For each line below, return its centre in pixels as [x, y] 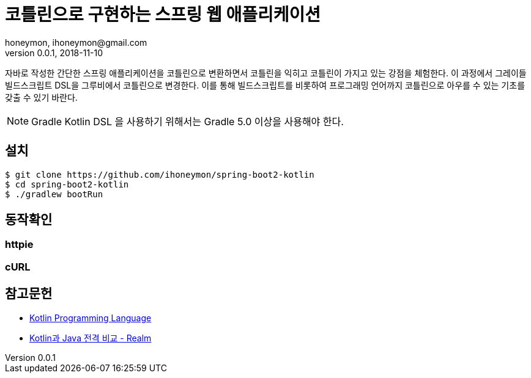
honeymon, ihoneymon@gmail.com [76, 42]
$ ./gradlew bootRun [54, 194]
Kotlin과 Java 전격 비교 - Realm [91, 338]
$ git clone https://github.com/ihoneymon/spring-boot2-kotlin [160, 174]
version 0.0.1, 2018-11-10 [54, 53]
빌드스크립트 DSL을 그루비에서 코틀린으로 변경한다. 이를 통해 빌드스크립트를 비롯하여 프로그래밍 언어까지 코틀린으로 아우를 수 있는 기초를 [265, 85]
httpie [19, 245]
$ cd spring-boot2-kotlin [67, 184]
